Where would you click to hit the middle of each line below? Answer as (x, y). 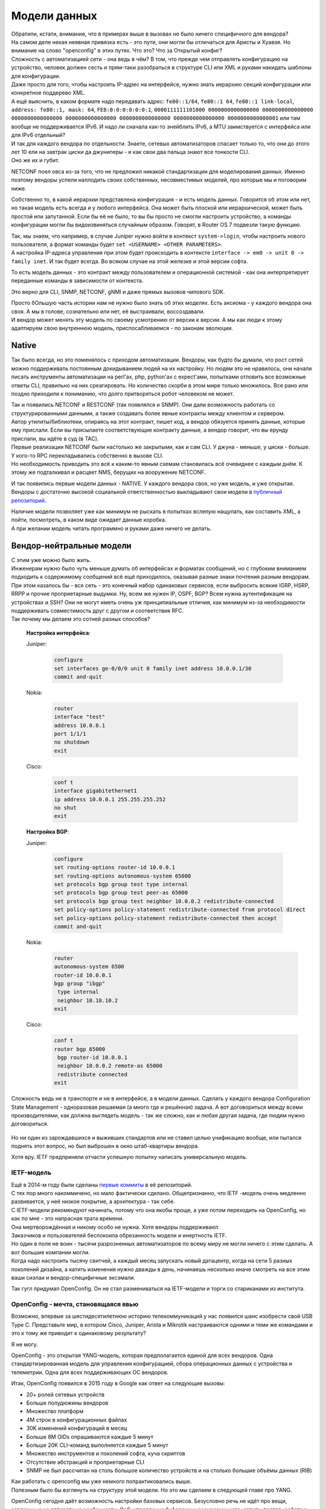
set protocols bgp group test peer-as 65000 (121, 893)
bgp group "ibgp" (80, 984)
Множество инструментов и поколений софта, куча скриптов (106, 1453)
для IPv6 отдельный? (38, 135)
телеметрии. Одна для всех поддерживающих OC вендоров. (90, 1372)
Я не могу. (25, 1344)
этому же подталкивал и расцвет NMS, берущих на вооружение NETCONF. (108, 472)
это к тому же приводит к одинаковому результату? (78, 1333)
